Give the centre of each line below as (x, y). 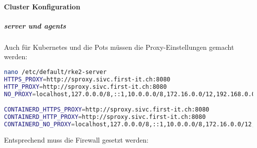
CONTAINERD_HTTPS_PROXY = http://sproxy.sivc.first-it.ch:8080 (107, 110)
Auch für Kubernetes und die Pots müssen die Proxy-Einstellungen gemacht (119, 47)
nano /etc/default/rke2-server (55, 72)
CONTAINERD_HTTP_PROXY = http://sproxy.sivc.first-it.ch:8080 (105, 117)
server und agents (35, 25)
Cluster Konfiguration (42, 6)
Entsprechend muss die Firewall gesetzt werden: (76, 139)
